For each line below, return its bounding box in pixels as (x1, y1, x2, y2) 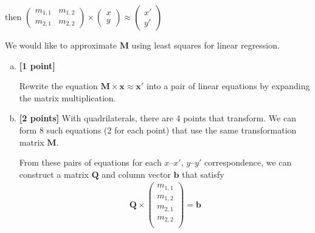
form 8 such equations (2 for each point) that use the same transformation (19, 123, 297, 136)
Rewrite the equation (19, 79, 98, 92)
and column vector (102, 167, 171, 180)
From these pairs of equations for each (19, 156, 162, 169)
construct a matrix (19, 167, 89, 180)
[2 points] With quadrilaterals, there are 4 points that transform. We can (19, 112, 296, 124)
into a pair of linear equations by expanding (146, 79, 310, 92)
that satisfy (182, 167, 224, 180)
